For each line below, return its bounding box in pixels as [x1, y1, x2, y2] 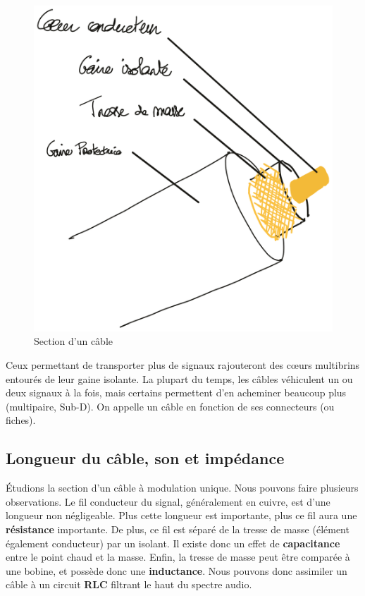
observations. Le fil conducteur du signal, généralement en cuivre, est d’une [6, 494, 330, 509]
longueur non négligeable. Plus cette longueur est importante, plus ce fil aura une [6, 508, 357, 523]
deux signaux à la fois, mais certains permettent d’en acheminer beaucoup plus [6, 385, 347, 400]
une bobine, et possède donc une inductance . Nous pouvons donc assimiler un [6, 563, 347, 578]
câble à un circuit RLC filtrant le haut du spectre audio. [6, 577, 252, 592]
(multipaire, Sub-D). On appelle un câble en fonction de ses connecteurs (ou [6, 399, 335, 413]
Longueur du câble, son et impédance [6, 447, 285, 469]
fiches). [6, 413, 36, 427]
